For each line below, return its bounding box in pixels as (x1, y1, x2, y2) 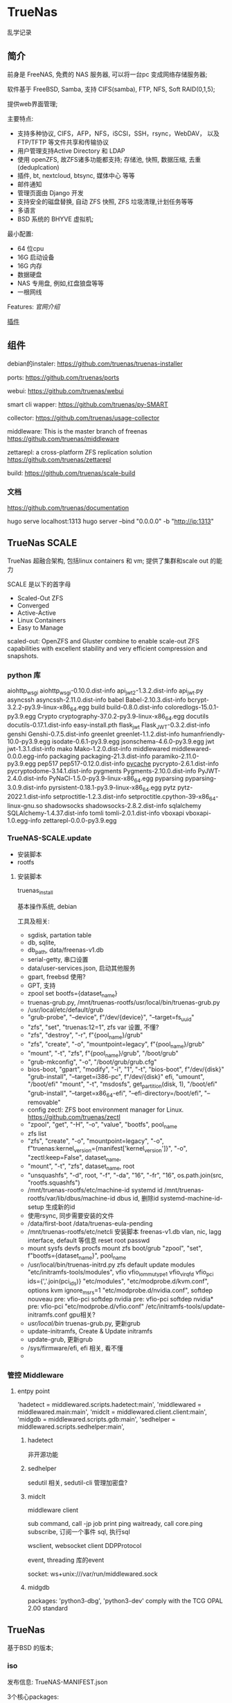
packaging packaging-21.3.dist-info (49, 752, 151, 761)
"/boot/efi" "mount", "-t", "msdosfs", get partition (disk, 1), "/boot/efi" (27, 1080, 218, 1090)
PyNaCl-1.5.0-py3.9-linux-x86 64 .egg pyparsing (48, 774, 184, 784)
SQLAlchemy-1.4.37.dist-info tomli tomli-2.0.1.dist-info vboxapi (7, 809, 185, 817)
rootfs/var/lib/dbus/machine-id (27, 1194, 116, 1203)
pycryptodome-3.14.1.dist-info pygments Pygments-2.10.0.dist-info (7, 767, 197, 775)
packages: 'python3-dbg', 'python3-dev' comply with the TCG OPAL (27, 1596, 223, 1605)
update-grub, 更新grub (27, 1335, 93, 1344)
